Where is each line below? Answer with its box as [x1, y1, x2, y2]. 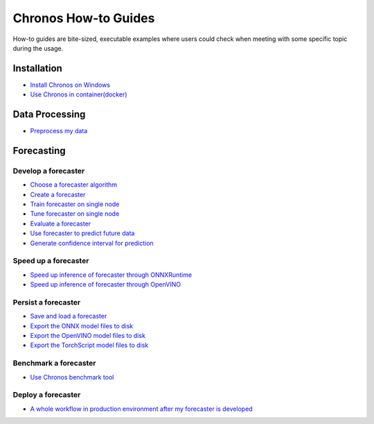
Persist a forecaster [12, 297, 81, 307]
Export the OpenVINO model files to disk [30, 332, 145, 340]
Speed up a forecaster [12, 256, 89, 266]
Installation [12, 62, 62, 74]
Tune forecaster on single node [30, 210, 120, 218]
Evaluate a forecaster [30, 219, 91, 228]
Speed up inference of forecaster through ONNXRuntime [30, 271, 193, 279]
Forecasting [12, 144, 66, 156]
